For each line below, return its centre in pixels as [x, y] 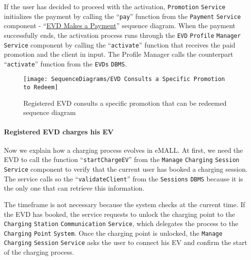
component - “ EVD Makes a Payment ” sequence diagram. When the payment [120, 25]
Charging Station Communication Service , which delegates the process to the [121, 223]
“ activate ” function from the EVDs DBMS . [66, 63]
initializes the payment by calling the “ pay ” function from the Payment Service [122, 16]
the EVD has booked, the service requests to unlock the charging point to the [120, 214]
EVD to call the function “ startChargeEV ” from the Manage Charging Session [122, 159]
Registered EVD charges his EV [59, 131]
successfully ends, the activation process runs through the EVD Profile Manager [122, 35]
